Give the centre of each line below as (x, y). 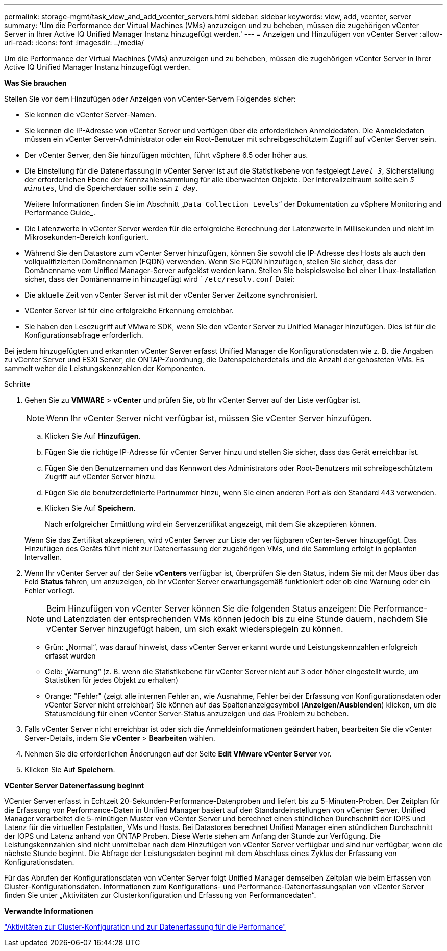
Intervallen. (43, 557)
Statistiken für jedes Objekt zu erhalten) (112, 680)
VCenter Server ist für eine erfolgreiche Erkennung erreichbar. (129, 311)
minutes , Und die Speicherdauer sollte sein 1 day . (111, 188)
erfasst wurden (70, 656)
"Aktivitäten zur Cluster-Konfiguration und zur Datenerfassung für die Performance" (145, 927)
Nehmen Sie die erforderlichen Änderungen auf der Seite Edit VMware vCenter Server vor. (178, 754)
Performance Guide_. (60, 213)
